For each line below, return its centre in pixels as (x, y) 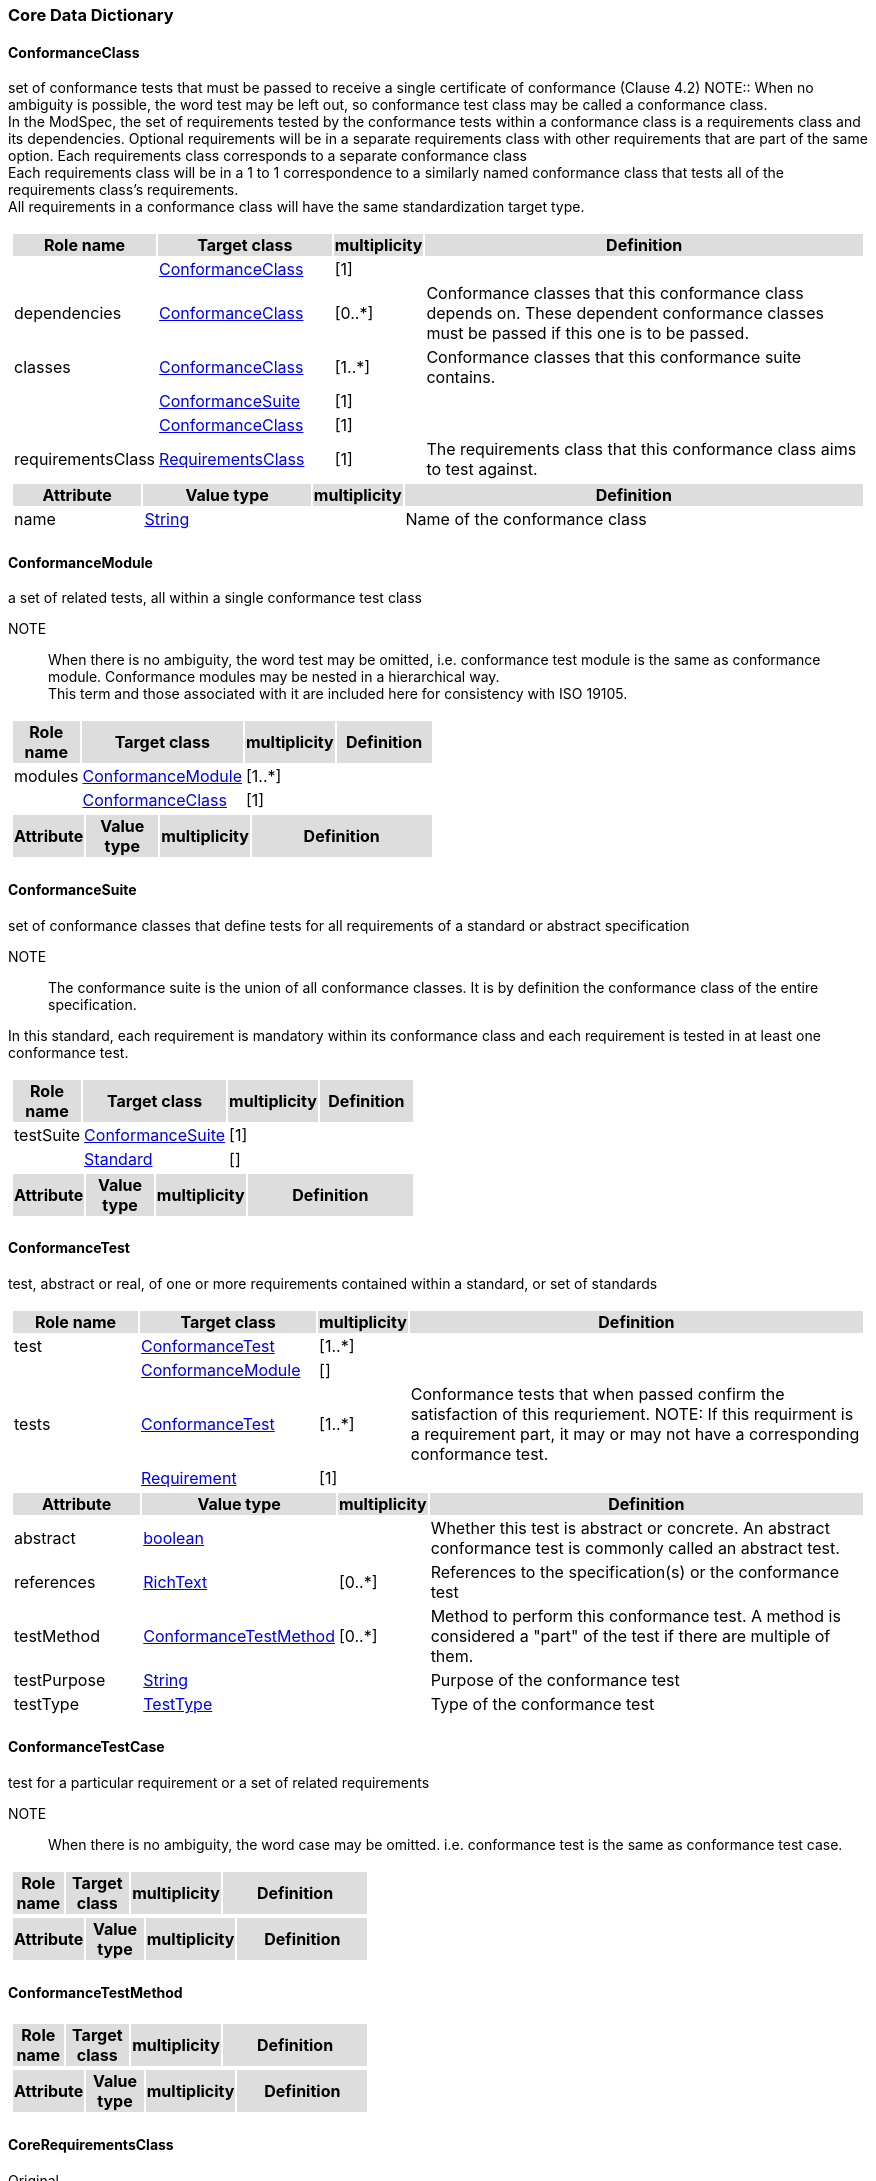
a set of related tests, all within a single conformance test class (215, 598)
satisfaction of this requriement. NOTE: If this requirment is (632, 1413)
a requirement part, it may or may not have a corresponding (635, 1433)
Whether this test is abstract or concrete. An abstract (630, 1527)
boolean (174, 1537)
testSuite (47, 1134)
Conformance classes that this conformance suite (614, 357)
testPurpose (60, 1679)
